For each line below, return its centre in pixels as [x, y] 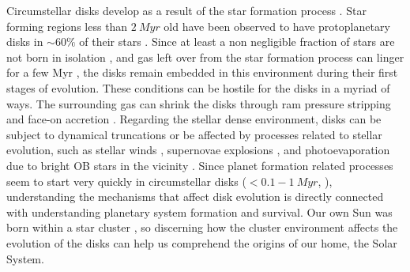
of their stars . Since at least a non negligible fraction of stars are [237, 42]
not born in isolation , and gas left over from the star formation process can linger [205, 57]
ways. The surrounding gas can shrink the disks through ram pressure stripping [199, 103]
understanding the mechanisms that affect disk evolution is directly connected [195, 196]
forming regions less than [67, 26]
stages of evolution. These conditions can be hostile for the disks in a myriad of [198, 87]
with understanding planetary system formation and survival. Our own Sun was [199, 212]
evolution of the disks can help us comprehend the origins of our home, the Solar [202, 242]
